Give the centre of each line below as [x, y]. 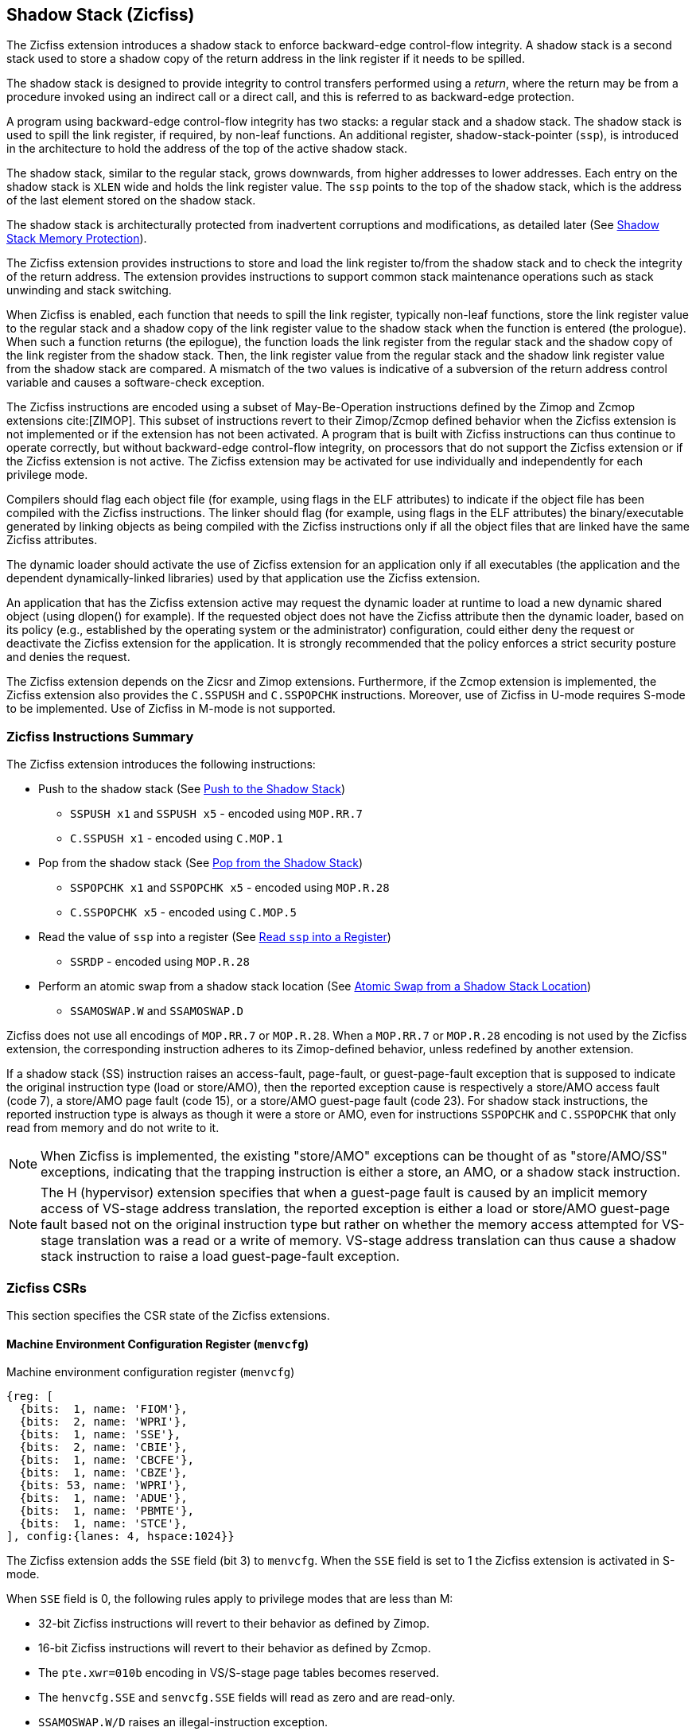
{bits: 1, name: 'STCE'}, [103, 1524]
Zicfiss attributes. [52, 540]
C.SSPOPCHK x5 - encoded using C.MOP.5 [183, 912]
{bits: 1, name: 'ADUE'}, [103, 1498]
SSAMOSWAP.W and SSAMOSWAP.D [157, 1011]
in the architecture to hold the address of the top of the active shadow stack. [207, 149]
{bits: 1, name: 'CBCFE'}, [107, 1460]
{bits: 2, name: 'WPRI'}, [103, 1422]
